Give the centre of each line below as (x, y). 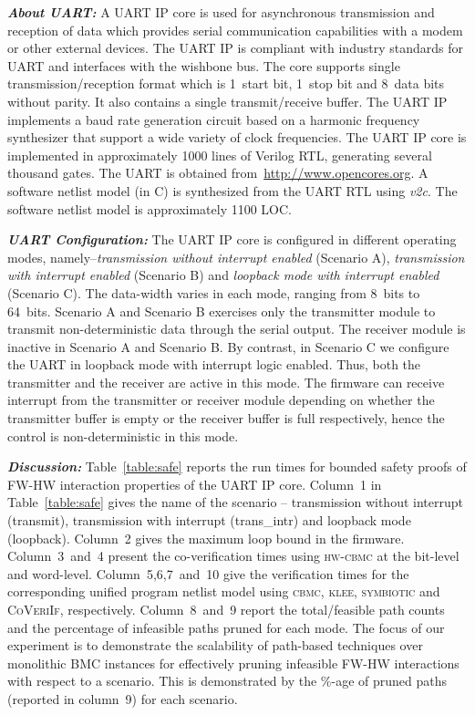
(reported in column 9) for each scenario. (123, 698)
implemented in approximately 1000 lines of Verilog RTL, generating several (220, 155)
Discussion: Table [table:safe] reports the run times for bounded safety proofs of (237, 466)
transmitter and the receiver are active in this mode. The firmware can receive (226, 382)
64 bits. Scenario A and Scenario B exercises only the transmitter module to (222, 311)
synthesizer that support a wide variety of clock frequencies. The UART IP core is (237, 137)
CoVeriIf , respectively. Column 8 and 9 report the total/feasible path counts (226, 609)
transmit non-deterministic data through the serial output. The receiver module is (237, 329)
